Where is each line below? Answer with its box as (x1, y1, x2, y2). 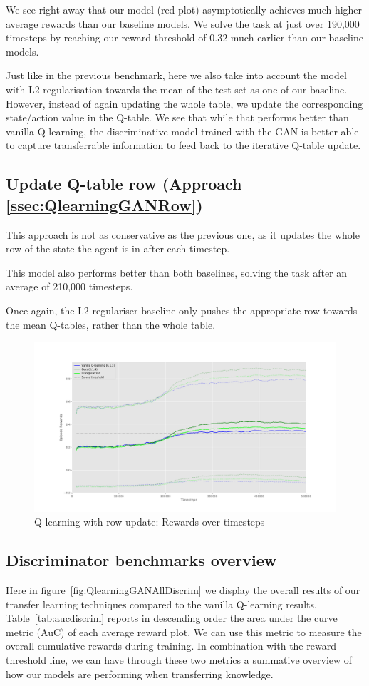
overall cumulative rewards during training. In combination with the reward (6, 638, 336, 653)
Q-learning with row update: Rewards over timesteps (34, 514, 265, 529)
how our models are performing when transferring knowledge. (6, 666, 274, 681)
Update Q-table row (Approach (6, 173, 242, 195)
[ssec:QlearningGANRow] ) (6, 193, 203, 215)
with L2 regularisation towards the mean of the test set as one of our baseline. (6, 81, 348, 96)
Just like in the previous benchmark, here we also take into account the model (6, 68, 347, 83)
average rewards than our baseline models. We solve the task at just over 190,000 (6, 16, 360, 31)
